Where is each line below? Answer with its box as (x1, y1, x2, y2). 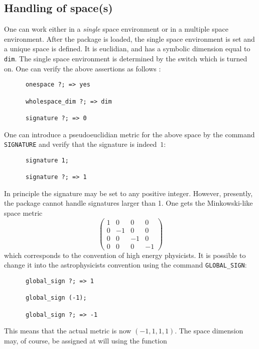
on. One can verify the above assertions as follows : (4, 63, 161, 73)
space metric (4, 207, 43, 218)
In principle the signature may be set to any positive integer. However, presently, (4, 188, 253, 198)
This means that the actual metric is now (4, 325, 132, 336)
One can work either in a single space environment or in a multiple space (4, 24, 228, 34)
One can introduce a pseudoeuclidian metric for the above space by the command (4, 129, 255, 139)
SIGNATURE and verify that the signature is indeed (4, 139, 157, 149)
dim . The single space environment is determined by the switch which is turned (4, 53, 247, 63)
